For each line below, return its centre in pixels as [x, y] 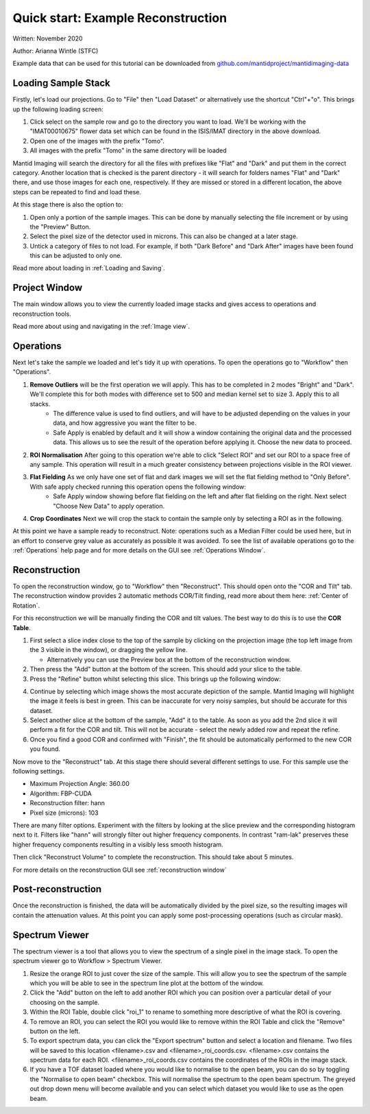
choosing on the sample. [64, 1002]
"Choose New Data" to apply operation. [109, 506]
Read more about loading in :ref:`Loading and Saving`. [89, 268]
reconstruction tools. [42, 314]
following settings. [39, 771]
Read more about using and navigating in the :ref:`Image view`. [101, 327]
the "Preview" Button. [60, 227]
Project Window [47, 288]
